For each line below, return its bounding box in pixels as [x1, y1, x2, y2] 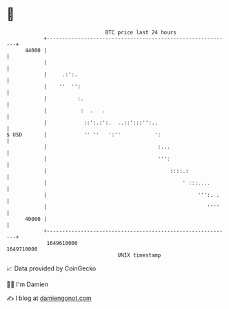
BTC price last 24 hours [105, 29, 177, 36]
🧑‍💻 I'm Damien [6, 280, 49, 288]
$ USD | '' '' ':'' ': [6, 131, 161, 138]
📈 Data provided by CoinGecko [6, 264, 97, 273]
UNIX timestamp [117, 251, 161, 259]
